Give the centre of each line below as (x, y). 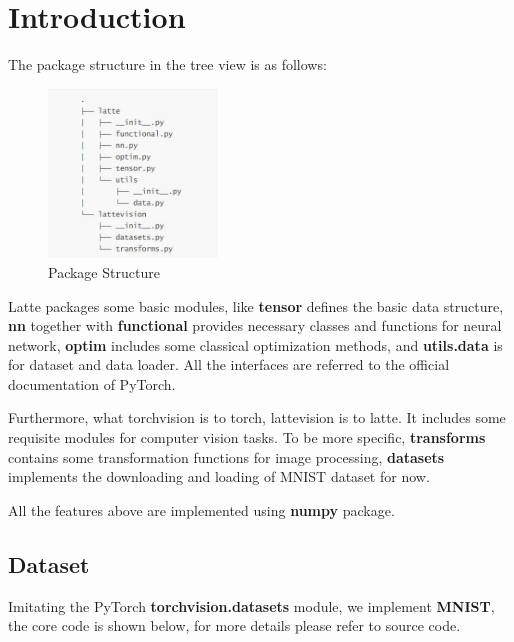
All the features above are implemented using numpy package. (201, 509)
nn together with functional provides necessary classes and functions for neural (255, 325)
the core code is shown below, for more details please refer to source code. (234, 625)
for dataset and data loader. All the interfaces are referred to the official (229, 364)
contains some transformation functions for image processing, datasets (226, 456)
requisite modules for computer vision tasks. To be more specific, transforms (247, 437)
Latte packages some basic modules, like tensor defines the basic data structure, (256, 305)
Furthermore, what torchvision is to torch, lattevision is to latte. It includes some (257, 417)
